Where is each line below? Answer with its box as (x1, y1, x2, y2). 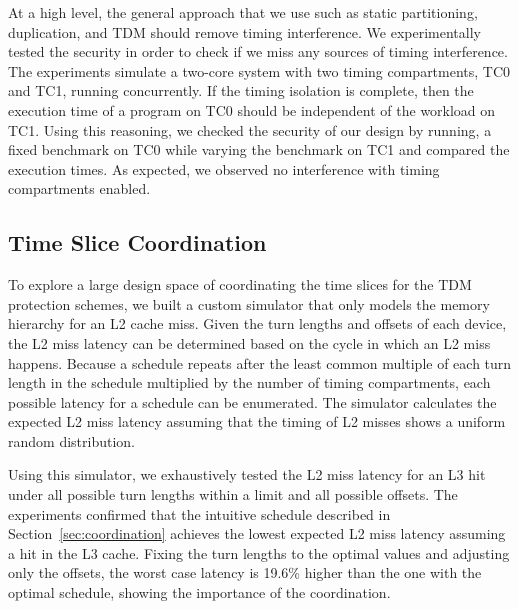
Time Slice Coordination (8, 227, 267, 258)
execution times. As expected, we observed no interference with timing (8, 158, 440, 179)
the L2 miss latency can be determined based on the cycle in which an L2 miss (8, 332, 491, 353)
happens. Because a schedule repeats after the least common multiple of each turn (8, 352, 512, 373)
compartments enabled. (8, 178, 151, 199)
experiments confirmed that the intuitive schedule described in (8, 503, 391, 524)
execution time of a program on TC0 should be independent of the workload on (8, 99, 496, 120)
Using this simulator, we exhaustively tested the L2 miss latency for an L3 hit (8, 464, 486, 485)
